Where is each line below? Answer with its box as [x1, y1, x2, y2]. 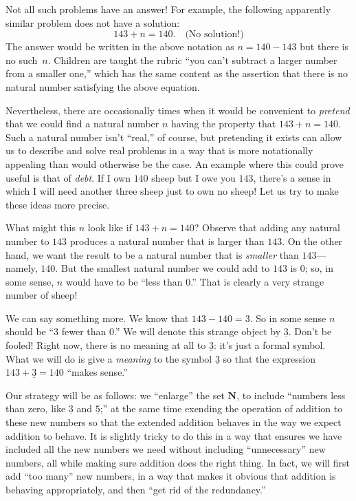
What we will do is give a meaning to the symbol [5, 351, 212, 365]
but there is [300, 39, 349, 54]
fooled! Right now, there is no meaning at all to [5, 338, 206, 352]
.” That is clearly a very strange [190, 274, 324, 288]
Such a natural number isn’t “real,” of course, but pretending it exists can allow [5, 129, 342, 144]
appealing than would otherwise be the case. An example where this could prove [5, 156, 344, 171]
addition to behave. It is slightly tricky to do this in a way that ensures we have [5, 428, 342, 443]
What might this [5, 220, 76, 235]
